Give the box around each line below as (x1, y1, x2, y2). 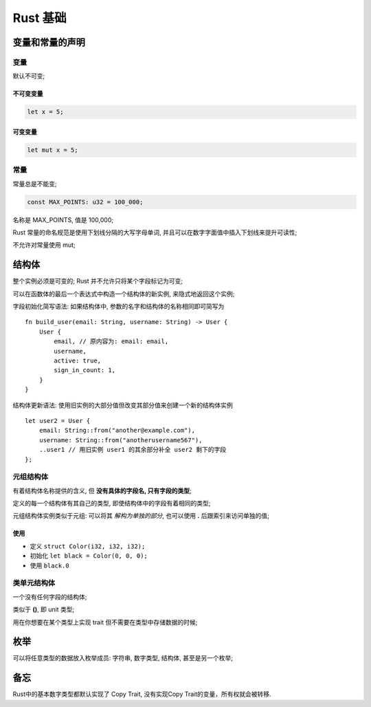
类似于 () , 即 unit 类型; (12, 605, 75, 613)
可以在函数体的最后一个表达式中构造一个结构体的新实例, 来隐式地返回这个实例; (12, 290, 235, 298)
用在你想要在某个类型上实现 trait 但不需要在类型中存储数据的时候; (12, 618, 198, 626)
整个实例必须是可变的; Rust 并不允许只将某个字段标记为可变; (12, 277, 183, 285)
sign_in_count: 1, (54, 367, 116, 374)
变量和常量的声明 (12, 36, 85, 48)
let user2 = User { (25, 417, 91, 424)
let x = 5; (27, 108, 64, 116)
